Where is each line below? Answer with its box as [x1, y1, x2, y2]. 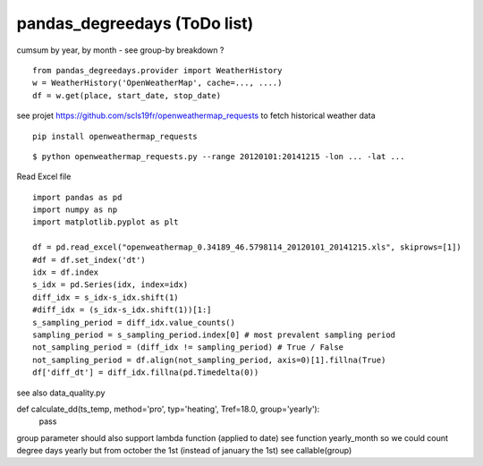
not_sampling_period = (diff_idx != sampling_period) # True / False [32, 343, 344, 352]
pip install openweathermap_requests [32, 131, 199, 141]
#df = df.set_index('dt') [32, 255, 147, 265]
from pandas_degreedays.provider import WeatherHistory [32, 65, 283, 75]
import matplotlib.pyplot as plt [32, 217, 179, 227]
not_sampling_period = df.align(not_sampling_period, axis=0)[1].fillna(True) [32, 354, 386, 365]
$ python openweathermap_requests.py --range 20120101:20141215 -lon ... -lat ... [32, 151, 405, 161]
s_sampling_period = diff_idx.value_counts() [32, 318, 236, 327]
